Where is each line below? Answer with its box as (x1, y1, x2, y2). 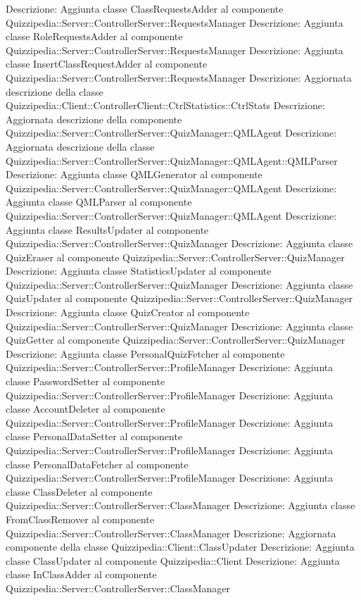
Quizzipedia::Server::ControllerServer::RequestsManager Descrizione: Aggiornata (6, 70, 352, 85)
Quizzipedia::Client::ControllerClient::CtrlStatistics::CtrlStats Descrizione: (6, 98, 325, 113)
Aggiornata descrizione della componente (6, 111, 182, 126)
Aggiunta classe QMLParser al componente (6, 194, 192, 209)
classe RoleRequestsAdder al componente (6, 29, 183, 44)
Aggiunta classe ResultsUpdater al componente (6, 222, 209, 237)
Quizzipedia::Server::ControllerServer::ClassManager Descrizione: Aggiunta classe (6, 498, 355, 513)
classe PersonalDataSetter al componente (6, 429, 183, 444)
